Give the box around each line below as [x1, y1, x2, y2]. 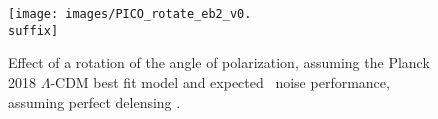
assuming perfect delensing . [8, 91, 181, 112]
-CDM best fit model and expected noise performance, [50, 71, 390, 92]
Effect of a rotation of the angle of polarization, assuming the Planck [8, 52, 430, 73]
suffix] [8, 23, 59, 38]
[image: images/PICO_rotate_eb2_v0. [8, 7, 252, 21]
